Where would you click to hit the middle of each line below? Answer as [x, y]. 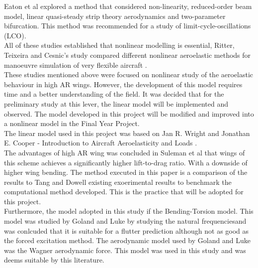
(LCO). [15, 35]
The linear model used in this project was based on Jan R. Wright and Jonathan [127, 133]
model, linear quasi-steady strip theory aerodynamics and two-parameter [115, 16]
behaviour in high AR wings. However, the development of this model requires [123, 84]
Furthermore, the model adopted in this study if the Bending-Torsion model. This [129, 211]
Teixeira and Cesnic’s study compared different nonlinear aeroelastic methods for [128, 55]
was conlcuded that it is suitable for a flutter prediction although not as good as [127, 230]
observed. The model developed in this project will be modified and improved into [129, 113]
